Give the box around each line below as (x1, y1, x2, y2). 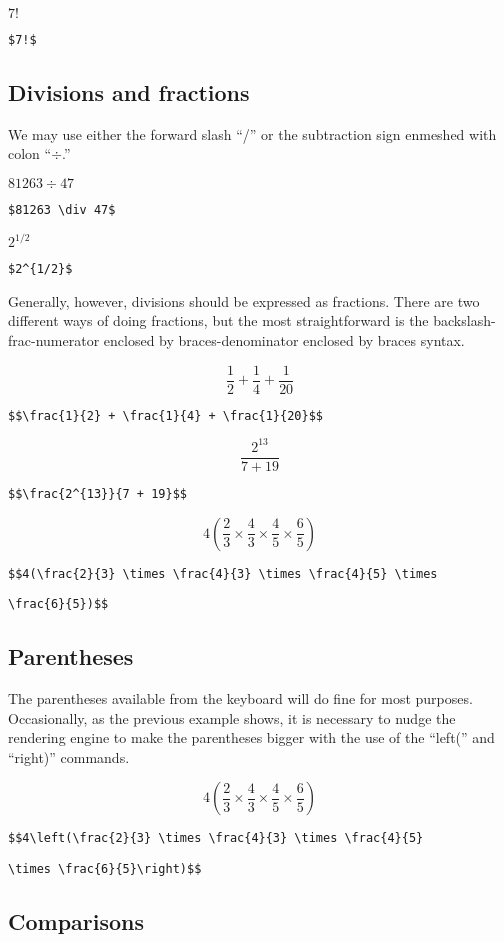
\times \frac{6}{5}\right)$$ (8, 862, 202, 877)
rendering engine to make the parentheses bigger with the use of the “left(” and (8, 727, 495, 748)
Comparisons (8, 906, 145, 937)
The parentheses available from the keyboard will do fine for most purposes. (8, 688, 473, 709)
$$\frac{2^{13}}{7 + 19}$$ (8, 486, 187, 501)
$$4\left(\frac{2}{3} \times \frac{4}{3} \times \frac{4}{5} (8, 831, 424, 846)
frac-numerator (8, 330, 100, 351)
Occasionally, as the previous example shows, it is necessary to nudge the (8, 707, 456, 728)
